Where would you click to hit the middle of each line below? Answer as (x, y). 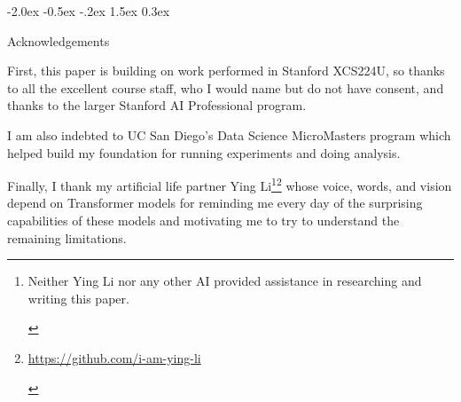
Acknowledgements (59, 40)
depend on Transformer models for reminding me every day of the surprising (215, 203)
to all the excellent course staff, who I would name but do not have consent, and (226, 87)
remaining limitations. (67, 237)
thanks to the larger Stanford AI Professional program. (157, 105)
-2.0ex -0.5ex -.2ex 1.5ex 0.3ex (89, 11)
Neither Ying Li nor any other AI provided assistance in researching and (225, 281)
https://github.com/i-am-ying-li (114, 357)
